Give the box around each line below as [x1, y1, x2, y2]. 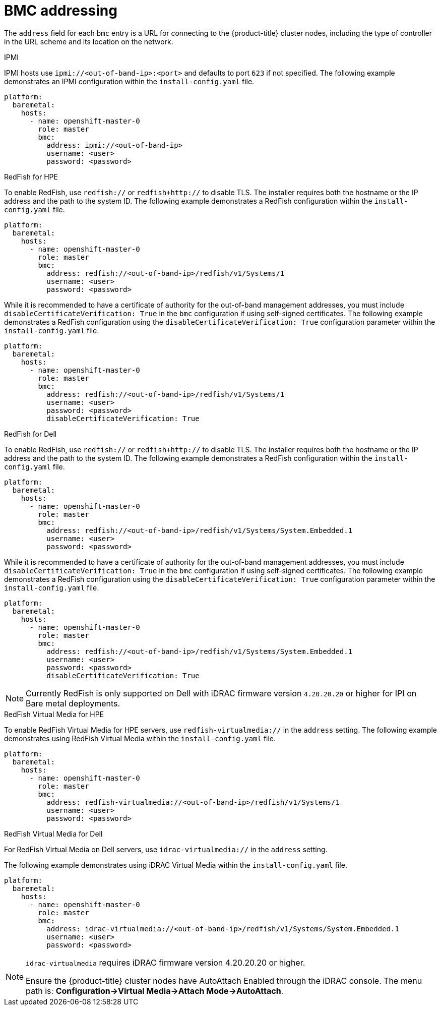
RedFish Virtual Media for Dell [4, 829, 103, 838]
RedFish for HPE [4, 172, 58, 181]
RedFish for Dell [4, 429, 57, 438]
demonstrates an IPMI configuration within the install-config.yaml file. [4, 77, 255, 86]
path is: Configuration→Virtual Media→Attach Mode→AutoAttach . [26, 985, 284, 996]
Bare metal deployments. [26, 698, 120, 708]
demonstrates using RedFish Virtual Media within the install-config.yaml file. [4, 734, 276, 743]
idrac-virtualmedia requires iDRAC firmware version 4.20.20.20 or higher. [26, 957, 305, 968]
